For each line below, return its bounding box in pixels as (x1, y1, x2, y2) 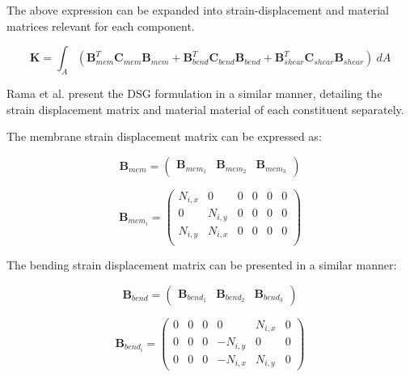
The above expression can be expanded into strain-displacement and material (6, 2, 389, 18)
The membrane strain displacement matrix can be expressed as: (6, 128, 322, 145)
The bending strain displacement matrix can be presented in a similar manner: (6, 256, 397, 273)
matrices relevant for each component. (6, 17, 195, 34)
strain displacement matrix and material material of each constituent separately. (6, 100, 404, 117)
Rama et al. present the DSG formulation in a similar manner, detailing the (6, 84, 383, 101)
